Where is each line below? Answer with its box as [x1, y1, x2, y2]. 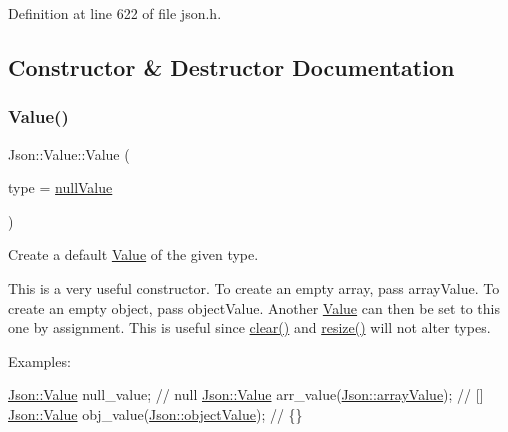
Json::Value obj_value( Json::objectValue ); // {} [8, 403, 303, 424]
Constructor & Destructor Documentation [8, 51, 455, 82]
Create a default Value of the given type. [8, 244, 259, 265]
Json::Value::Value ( [8, 143, 130, 164]
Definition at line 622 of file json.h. [8, 3, 222, 23]
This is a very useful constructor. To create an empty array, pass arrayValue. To [8, 277, 500, 298]
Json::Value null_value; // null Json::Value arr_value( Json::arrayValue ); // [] [8, 384, 484, 405]
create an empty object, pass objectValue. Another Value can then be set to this [8, 297, 500, 318]
